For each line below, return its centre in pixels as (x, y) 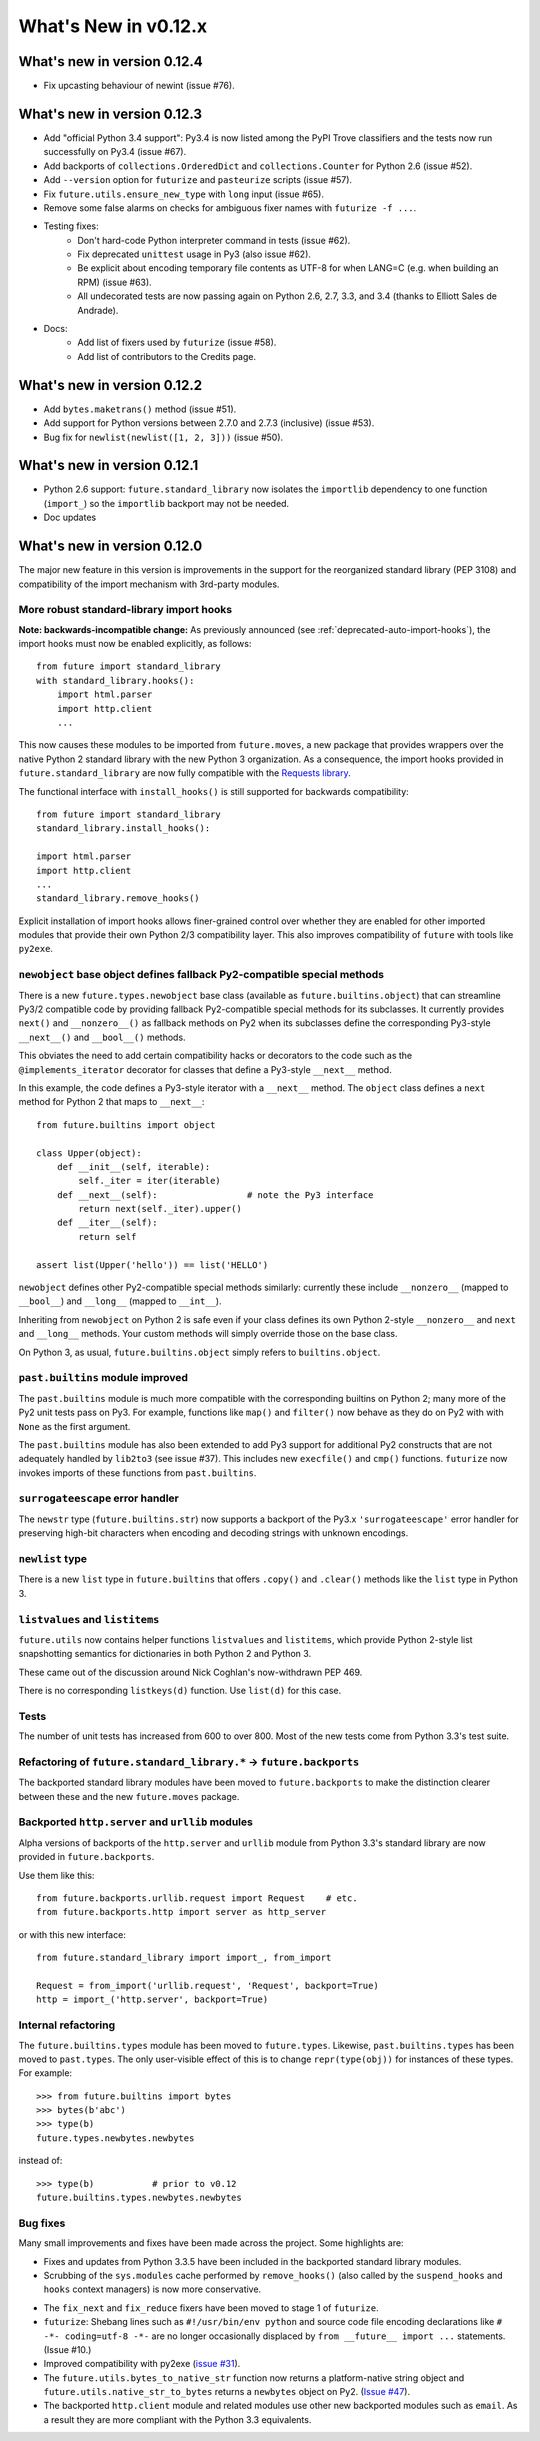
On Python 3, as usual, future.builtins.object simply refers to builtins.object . (199, 1352)
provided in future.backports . (86, 1857)
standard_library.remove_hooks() (118, 898)
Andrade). (98, 310)
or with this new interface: (72, 1934)
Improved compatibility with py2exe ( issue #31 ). (142, 2364)
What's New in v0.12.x (113, 26)
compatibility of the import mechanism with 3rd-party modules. (149, 584)
